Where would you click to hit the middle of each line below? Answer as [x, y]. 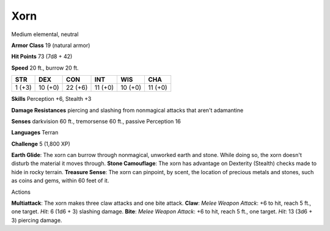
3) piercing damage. [37, 220]
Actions [21, 192]
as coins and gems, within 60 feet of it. [60, 181]
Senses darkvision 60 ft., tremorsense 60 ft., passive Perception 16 [96, 121]
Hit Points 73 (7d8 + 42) [42, 57]
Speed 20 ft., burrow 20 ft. [45, 68]
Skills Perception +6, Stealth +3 [51, 99]
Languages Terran [35, 133]
